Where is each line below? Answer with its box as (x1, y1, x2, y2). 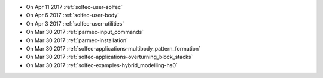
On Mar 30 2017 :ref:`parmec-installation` (26, 36, 129, 44)
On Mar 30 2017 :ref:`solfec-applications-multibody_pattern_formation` (26, 45, 200, 52)
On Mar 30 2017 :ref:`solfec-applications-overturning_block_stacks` (26, 54, 193, 61)
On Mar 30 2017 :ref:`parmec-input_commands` (26, 29, 144, 36)
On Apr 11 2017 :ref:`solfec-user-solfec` (26, 4, 123, 10)
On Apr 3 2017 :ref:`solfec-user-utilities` (26, 20, 124, 27)
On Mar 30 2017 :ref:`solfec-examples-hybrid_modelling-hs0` (26, 61, 178, 68)
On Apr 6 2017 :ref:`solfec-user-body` (26, 12, 120, 19)
